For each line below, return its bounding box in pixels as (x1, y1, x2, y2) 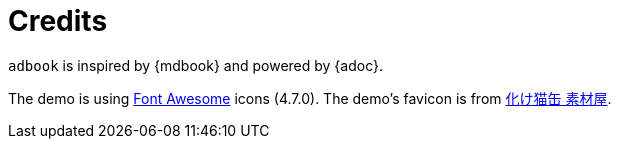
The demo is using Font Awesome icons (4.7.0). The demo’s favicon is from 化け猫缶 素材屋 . (8, 89, 612, 107)
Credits (8, 4, 108, 38)
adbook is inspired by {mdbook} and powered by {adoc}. (8, 56, 383, 74)
